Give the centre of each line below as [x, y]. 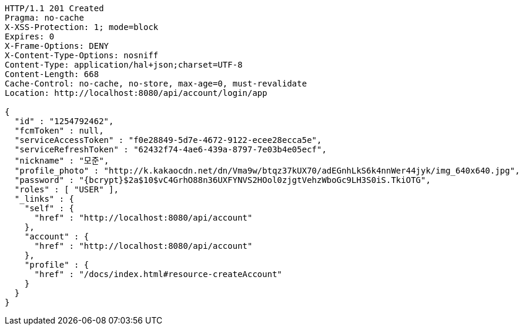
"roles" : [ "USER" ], [66, 189]
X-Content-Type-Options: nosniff [82, 55]
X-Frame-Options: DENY [57, 46]
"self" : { [49, 208]
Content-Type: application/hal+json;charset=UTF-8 [124, 65]
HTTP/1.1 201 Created [54, 8]
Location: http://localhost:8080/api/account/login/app [136, 93]
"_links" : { [44, 199]
